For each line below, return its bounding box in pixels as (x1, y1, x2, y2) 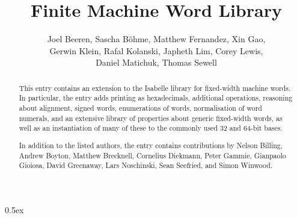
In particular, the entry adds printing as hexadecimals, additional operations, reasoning (19, 93, 293, 103)
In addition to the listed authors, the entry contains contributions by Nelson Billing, (19, 140, 283, 150)
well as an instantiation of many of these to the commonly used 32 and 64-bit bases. (19, 123, 283, 133)
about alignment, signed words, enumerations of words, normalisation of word (19, 103, 262, 113)
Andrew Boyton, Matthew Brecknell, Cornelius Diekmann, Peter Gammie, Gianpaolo (19, 150, 286, 160)
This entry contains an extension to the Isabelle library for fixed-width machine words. (19, 83, 291, 93)
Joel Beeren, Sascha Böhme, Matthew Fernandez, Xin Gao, (47, 33, 266, 45)
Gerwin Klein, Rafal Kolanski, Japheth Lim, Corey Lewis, (49, 44, 263, 57)
